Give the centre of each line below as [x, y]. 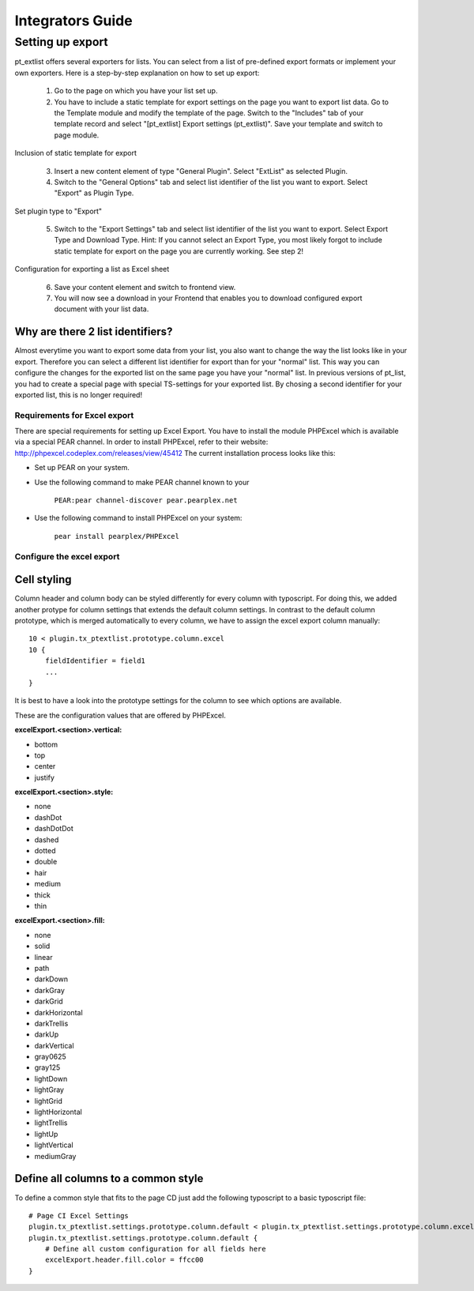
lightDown [51, 1078]
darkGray [49, 990]
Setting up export [61, 42]
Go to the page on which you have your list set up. [136, 91]
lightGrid [49, 1101]
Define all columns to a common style [109, 1178]
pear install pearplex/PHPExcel [117, 536]
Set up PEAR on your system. [82, 468]
